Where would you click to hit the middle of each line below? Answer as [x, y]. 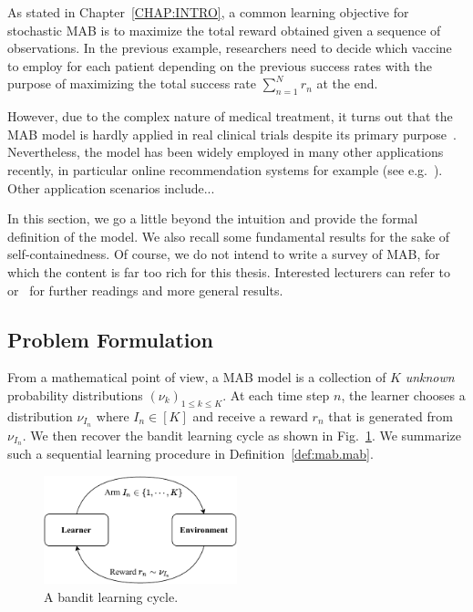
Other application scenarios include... [111, 187]
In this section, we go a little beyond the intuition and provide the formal [213, 218]
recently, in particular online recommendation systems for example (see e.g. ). [225, 169]
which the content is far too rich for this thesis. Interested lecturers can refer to [229, 271]
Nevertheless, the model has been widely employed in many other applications [226, 152]
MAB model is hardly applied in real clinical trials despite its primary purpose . [232, 134]
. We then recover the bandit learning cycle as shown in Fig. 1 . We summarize [242, 435]
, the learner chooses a [403, 394]
